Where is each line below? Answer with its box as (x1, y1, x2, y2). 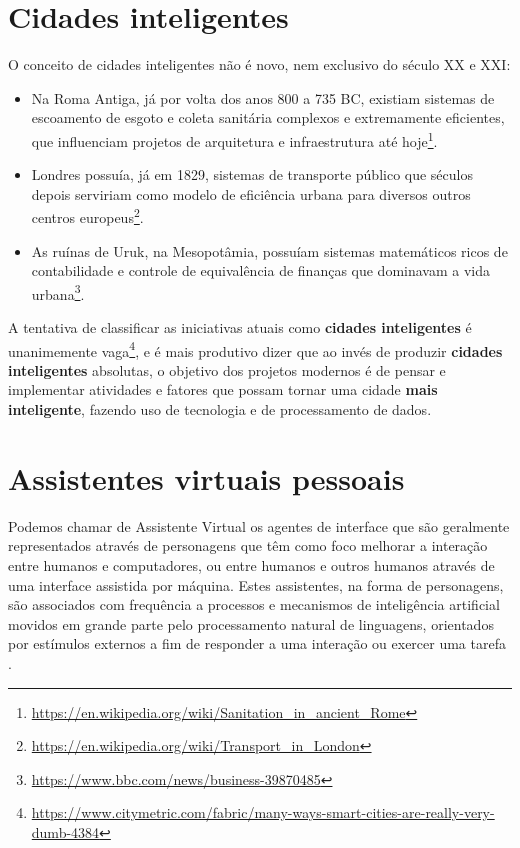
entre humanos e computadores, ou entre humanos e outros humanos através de (8, 554, 495, 575)
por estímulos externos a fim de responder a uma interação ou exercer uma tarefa (8, 633, 506, 654)
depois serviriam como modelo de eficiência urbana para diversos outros (31, 183, 471, 204)
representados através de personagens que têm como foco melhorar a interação (8, 535, 488, 556)
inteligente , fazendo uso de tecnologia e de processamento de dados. (8, 399, 432, 420)
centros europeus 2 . (31, 204, 144, 227)
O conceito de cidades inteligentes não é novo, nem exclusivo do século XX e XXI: (8, 54, 511, 75)
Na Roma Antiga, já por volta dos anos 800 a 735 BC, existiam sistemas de (31, 87, 495, 108)
